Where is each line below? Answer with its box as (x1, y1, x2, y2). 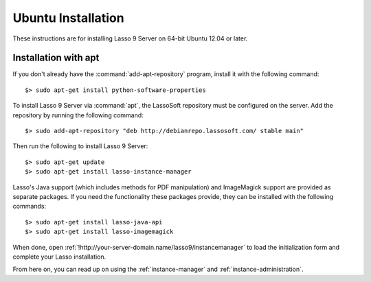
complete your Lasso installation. (12, 252, 106, 261)
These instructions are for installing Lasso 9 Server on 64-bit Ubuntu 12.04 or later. (12, 34, 248, 43)
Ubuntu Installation (12, 10, 124, 25)
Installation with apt (12, 52, 100, 64)
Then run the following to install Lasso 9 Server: (12, 142, 148, 150)
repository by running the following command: (12, 110, 144, 119)
